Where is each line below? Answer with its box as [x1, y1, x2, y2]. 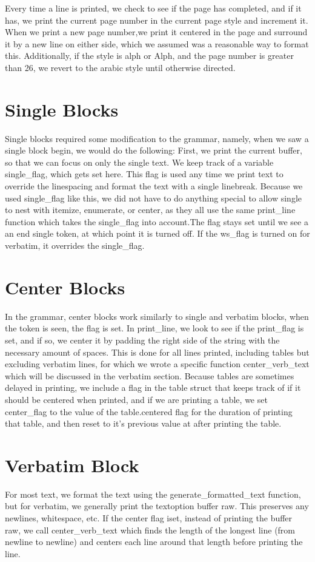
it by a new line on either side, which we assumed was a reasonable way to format [5, 37, 309, 50]
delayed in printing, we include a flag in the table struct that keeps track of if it [5, 381, 301, 394]
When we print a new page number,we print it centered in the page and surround [5, 25, 308, 38]
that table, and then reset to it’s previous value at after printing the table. [5, 417, 282, 430]
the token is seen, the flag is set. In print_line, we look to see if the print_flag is [5, 322, 304, 334]
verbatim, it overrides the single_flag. [5, 239, 145, 252]
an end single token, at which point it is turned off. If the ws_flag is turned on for [5, 227, 310, 240]
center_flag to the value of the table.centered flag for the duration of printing [5, 405, 293, 418]
